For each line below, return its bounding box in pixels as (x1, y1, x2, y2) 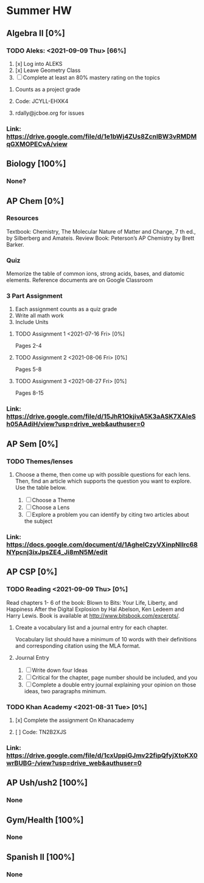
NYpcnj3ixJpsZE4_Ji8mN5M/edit (6, 547, 108, 556)
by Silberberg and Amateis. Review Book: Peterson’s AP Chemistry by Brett (6, 234, 195, 242)
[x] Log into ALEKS (15, 60, 63, 67)
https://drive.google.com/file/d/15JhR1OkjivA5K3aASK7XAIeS (6, 413, 196, 421)
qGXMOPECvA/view (6, 140, 68, 148)
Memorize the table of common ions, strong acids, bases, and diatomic (6, 270, 185, 278)
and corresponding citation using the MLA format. (15, 642, 141, 649)
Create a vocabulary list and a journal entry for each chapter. (15, 624, 168, 631)
